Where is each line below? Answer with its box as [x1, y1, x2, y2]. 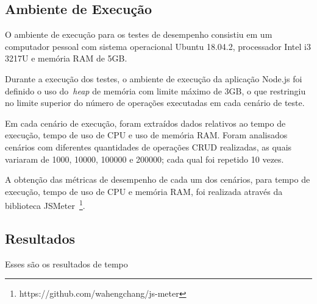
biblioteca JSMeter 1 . [5, 197, 85, 211]
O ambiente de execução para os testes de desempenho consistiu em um [5, 28, 272, 41]
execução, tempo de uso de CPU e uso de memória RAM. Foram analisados [5, 129, 288, 141]
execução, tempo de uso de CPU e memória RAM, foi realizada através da [5, 185, 283, 197]
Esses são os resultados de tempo [5, 257, 128, 270]
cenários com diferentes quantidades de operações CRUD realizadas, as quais [5, 140, 292, 153]
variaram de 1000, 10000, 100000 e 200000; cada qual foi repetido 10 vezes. [5, 152, 284, 165]
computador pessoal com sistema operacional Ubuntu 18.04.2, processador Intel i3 [5, 40, 311, 52]
